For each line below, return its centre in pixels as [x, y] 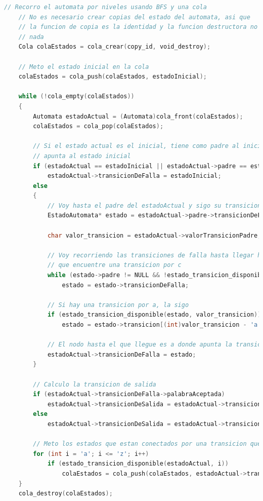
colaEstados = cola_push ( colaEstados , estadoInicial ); [113, 77]
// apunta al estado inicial [82, 156]
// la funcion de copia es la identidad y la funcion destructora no [138, 27]
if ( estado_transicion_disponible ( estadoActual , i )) [138, 464]
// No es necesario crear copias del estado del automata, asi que [134, 17]
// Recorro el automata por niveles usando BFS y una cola [105, 7]
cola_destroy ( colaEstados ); [65, 494]
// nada [31, 37]
